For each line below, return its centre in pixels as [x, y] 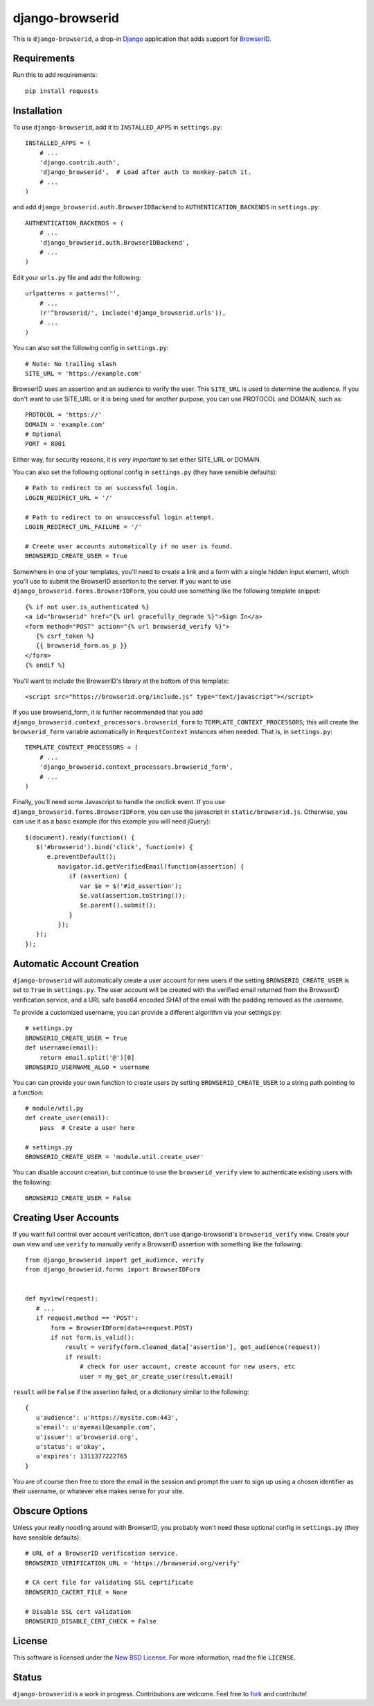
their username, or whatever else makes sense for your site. [98, 1491]
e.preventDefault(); [82, 857]
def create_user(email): [67, 1118]
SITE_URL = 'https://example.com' [83, 373]
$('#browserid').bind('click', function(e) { [114, 847]
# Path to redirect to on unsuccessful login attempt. [120, 517]
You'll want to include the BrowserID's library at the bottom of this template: [121, 681]
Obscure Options [50, 1511]
